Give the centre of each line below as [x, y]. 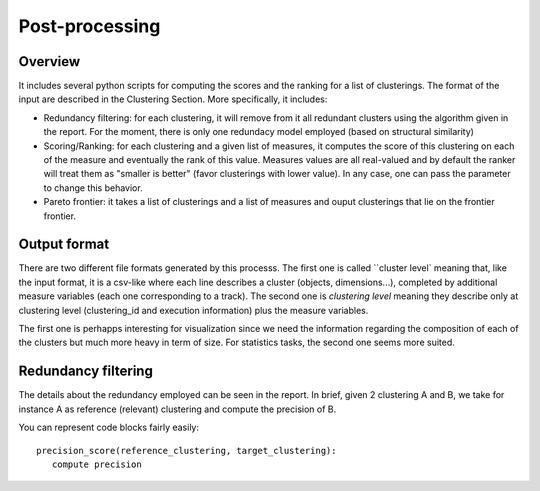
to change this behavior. [93, 187]
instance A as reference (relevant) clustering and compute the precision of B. [177, 409]
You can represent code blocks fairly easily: [109, 427]
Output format [64, 244]
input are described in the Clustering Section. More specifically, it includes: [173, 99]
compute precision [96, 464]
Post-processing [89, 26]
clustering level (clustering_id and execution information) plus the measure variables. [193, 310]
